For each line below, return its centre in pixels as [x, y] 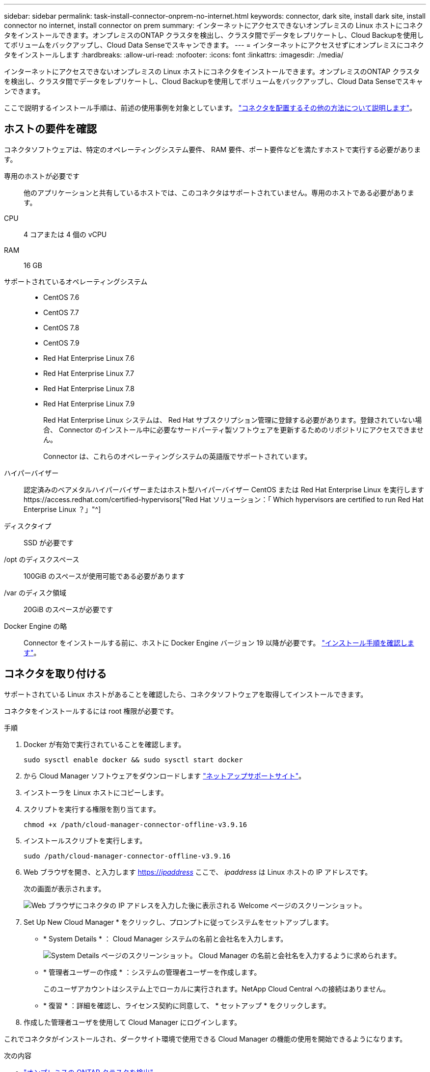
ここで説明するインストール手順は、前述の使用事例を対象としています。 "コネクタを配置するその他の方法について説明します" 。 [210, 108]
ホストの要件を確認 [50, 129]
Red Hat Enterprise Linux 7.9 [89, 403]
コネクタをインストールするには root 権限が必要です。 [91, 711]
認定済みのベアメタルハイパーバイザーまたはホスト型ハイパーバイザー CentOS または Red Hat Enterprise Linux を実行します [224, 489]
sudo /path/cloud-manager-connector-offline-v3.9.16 [127, 856]
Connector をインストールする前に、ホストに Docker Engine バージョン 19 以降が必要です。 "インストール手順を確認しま [219, 643]
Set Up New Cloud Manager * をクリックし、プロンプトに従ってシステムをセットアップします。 [178, 922]
